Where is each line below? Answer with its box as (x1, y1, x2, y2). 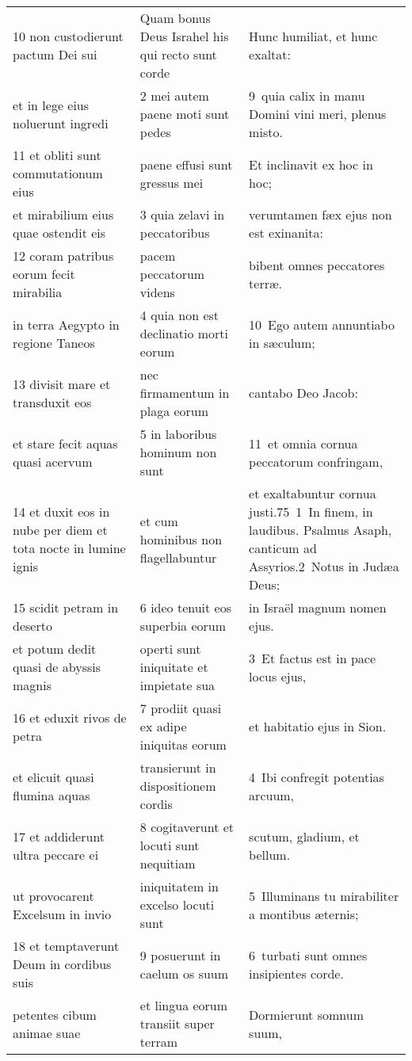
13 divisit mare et (13, 374, 111, 393)
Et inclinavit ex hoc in (249, 155, 373, 174)
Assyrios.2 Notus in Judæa (249, 557, 399, 575)
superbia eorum (139, 616, 227, 635)
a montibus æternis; (249, 904, 359, 923)
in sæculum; (249, 333, 315, 352)
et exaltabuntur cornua (249, 484, 376, 502)
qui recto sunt (139, 45, 217, 63)
